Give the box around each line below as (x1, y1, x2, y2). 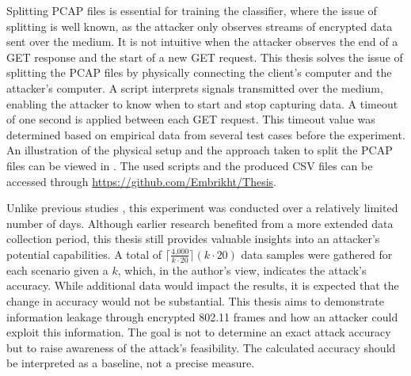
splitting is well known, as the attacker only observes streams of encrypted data (6, 17, 393, 34)
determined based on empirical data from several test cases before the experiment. (6, 126, 405, 142)
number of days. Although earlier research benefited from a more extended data (6, 215, 394, 231)
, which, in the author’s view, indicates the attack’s (117, 261, 367, 278)
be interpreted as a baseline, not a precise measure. (6, 355, 255, 371)
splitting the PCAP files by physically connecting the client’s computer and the (6, 64, 392, 81)
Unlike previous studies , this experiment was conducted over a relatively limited (6, 199, 398, 216)
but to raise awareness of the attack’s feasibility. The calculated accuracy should (6, 339, 396, 355)
